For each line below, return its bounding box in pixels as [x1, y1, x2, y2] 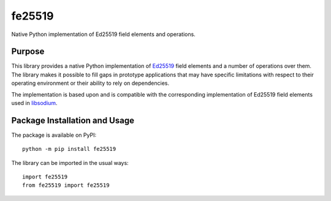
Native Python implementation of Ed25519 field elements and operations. [11, 31, 196, 38]
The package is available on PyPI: [11, 131, 97, 139]
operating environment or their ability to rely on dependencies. [11, 79, 170, 87]
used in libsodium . [11, 100, 58, 107]
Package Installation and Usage [11, 115, 135, 125]
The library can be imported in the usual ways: [11, 159, 129, 166]
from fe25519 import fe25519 [22, 182, 110, 189]
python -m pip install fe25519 [22, 145, 116, 153]
